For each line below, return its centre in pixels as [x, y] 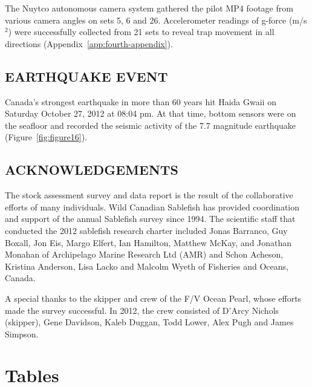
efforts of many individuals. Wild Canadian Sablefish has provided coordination [152, 207]
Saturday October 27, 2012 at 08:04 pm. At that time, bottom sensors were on [151, 113]
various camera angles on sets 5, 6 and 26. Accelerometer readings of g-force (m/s [156, 20]
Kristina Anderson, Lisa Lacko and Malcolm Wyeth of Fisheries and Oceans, [147, 266]
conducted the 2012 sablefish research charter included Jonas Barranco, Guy [146, 230]
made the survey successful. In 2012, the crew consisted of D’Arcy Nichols [142, 310]
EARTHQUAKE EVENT [86, 76]
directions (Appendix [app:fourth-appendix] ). [89, 43]
